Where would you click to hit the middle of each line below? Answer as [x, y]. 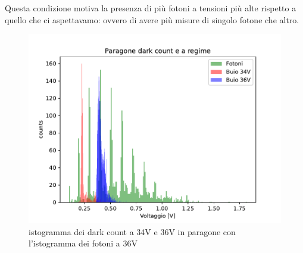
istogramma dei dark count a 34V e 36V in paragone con [132, 231]
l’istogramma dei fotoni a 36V [83, 243]
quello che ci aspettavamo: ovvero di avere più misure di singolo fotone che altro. [152, 19]
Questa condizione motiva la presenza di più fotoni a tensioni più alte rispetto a [151, 8]
